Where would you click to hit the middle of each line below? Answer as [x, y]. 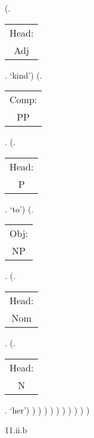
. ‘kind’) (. [23, 75]
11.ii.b [16, 430]
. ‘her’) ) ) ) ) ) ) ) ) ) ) [47, 409]
